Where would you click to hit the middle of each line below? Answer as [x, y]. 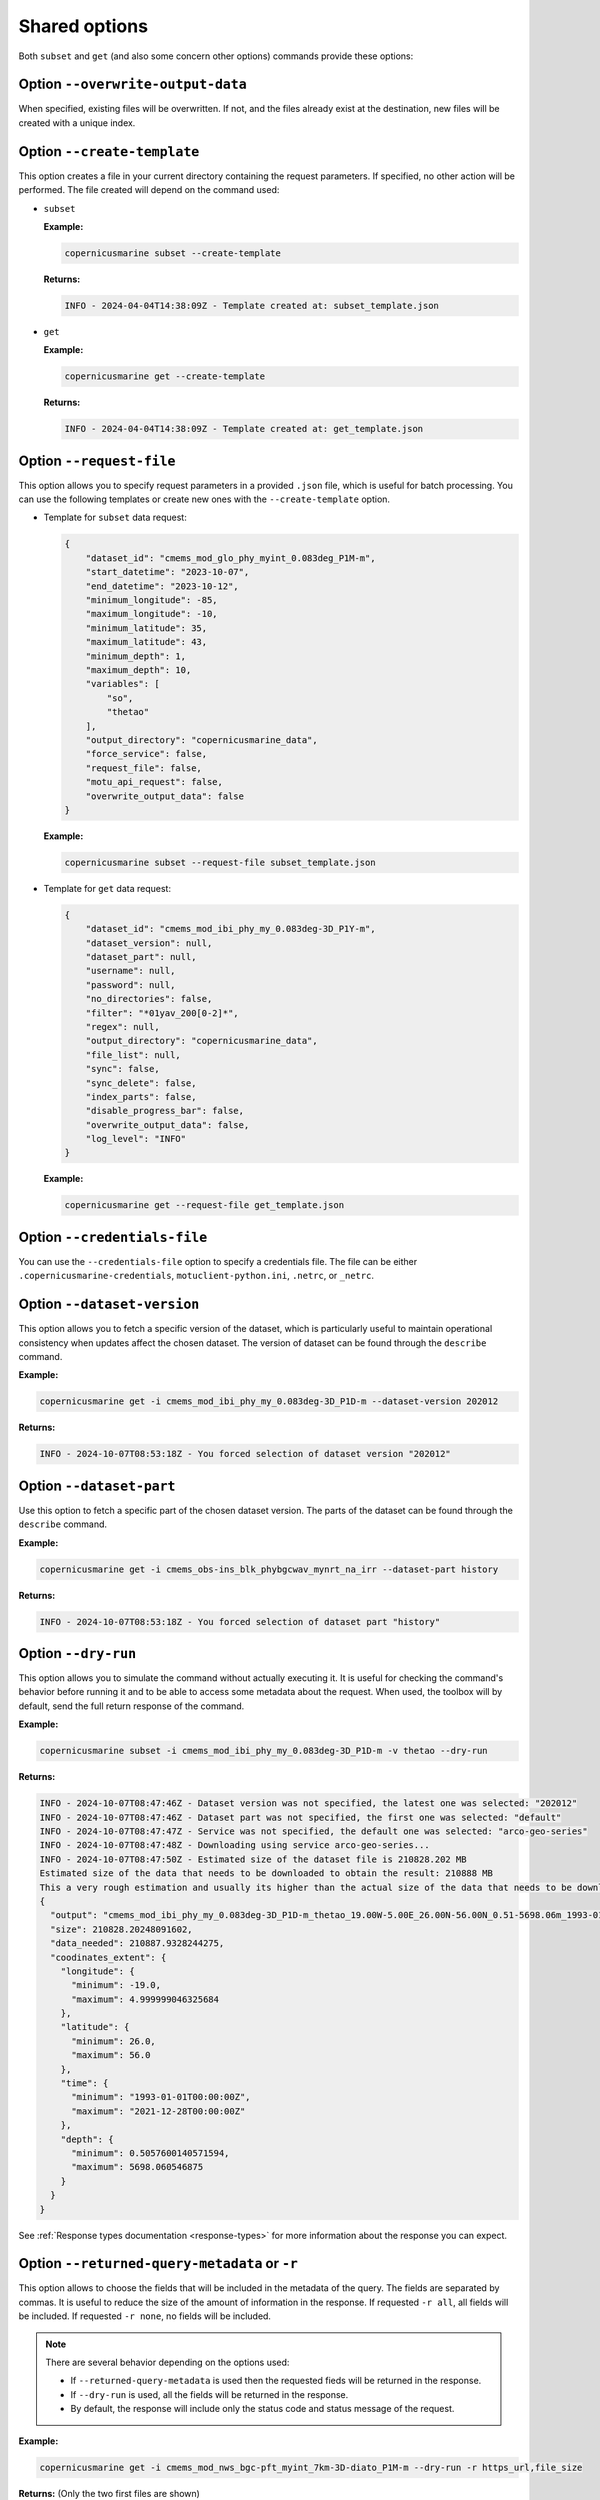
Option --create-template [109, 151]
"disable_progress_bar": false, [165, 1111]
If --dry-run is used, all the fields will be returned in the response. [209, 2394]
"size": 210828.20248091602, [122, 1929]
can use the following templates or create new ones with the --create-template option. [204, 499]
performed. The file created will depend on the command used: [149, 190]
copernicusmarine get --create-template [164, 376]
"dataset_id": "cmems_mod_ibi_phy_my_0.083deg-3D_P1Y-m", [230, 929]
